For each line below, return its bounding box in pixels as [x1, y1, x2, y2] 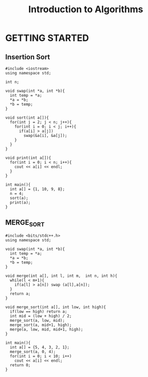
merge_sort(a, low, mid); [10, 318, 65, 323]
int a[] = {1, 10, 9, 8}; [10, 187, 65, 192]
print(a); [10, 200, 31, 205]
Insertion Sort [5, 53, 50, 61]
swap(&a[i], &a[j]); [23, 133, 67, 138]
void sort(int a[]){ [5, 115, 50, 120]
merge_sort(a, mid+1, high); [10, 322, 72, 328]
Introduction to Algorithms [28, 4, 143, 15]
